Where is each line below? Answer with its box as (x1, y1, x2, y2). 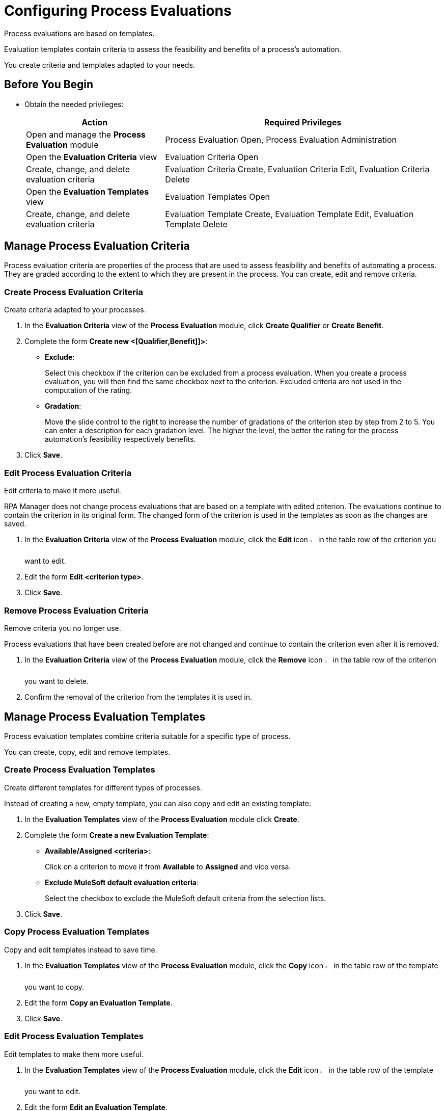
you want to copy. (24, 982, 85, 991)
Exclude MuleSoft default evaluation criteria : (45, 878, 199, 887)
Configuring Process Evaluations (4, 2, 232, 19)
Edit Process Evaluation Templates (4, 1031, 144, 1042)
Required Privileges (264, 117, 342, 127)
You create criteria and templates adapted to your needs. (4, 60, 195, 69)
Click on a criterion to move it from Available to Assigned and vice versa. (45, 862, 291, 871)
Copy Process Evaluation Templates (4, 927, 150, 937)
